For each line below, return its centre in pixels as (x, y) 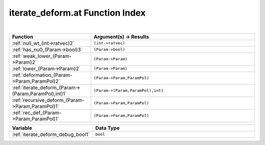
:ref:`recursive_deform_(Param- (48, 100)
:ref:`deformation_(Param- (42, 75)
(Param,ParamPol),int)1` (39, 94)
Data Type (107, 128)
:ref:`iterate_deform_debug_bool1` (51, 134)
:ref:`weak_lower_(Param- (42, 56)
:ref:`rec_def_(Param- (37, 113)
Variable (22, 128)
